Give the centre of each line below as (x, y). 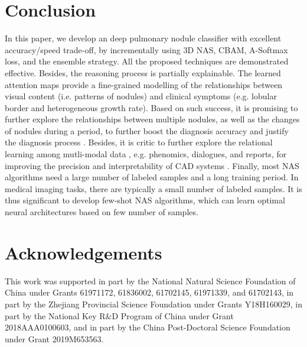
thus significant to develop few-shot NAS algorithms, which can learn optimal (145, 200)
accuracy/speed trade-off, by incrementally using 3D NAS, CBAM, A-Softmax (146, 49)
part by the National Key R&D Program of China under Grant (119, 315)
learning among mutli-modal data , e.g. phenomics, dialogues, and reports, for (146, 154)
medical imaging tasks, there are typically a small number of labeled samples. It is (153, 188)
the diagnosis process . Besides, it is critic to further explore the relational (139, 142)
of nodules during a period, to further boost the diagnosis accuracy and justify (147, 130)
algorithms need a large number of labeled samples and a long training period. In (152, 177)
